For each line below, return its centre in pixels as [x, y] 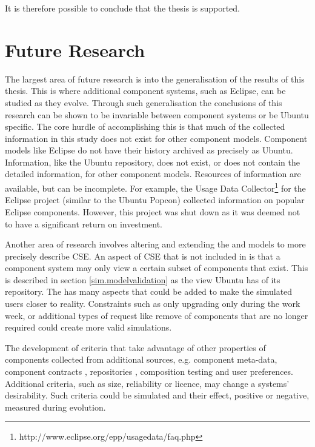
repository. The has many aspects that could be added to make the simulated [149, 291]
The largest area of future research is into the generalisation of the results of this [155, 79]
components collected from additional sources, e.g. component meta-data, [141, 359]
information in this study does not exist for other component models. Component [156, 138]
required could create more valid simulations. [88, 327]
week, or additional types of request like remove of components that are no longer [157, 315]
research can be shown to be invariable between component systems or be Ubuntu [157, 114]
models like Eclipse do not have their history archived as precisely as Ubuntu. [149, 150]
